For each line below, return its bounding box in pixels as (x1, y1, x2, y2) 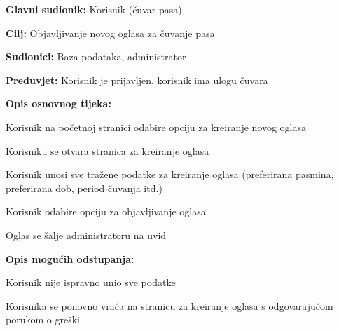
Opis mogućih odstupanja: (6, 251, 134, 266)
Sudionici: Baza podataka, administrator (6, 49, 186, 64)
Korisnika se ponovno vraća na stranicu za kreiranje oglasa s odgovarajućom (6, 298, 333, 313)
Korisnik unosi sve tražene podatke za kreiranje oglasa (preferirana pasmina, (6, 167, 334, 182)
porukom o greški (6, 312, 80, 327)
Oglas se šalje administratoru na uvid (6, 227, 167, 242)
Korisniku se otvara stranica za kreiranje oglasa (6, 143, 209, 158)
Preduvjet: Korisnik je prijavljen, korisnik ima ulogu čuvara (6, 72, 268, 87)
